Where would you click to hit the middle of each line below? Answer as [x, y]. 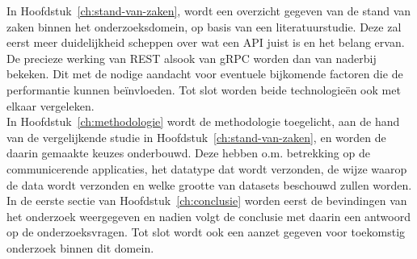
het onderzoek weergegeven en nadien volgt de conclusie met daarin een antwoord [208, 216]
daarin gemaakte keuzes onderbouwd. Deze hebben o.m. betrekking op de [188, 153]
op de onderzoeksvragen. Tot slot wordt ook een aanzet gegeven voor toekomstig [206, 232]
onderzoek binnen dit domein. [80, 247]
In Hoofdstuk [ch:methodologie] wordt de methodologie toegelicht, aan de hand [203, 121]
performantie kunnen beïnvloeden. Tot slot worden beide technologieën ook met [204, 89]
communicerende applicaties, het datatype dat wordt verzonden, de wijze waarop [207, 168]
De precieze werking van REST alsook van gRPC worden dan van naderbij [192, 58]
